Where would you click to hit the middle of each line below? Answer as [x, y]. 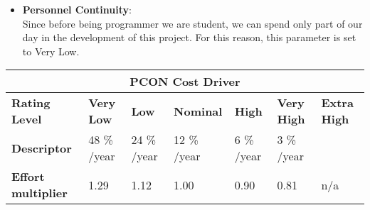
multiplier [39, 193]
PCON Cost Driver [185, 82]
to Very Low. [51, 51]
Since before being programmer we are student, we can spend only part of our [192, 23]
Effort [28, 177]
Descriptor [42, 148]
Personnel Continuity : [77, 9]
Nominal [198, 111]
